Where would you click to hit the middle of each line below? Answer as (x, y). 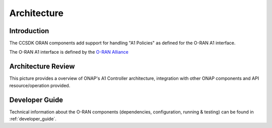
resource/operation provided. (40, 85)
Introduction (29, 31)
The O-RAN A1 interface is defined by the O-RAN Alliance (69, 52)
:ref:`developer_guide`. (33, 119)
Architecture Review (42, 67)
